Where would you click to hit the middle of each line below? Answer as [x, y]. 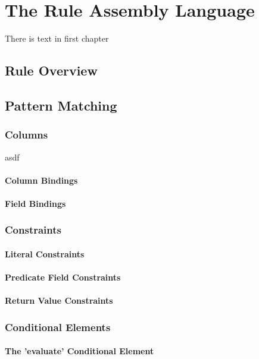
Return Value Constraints [59, 300]
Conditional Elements [58, 327]
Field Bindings [35, 203]
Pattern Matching [61, 105]
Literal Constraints [45, 253]
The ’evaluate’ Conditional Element [79, 351]
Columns [26, 135]
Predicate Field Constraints [63, 277]
